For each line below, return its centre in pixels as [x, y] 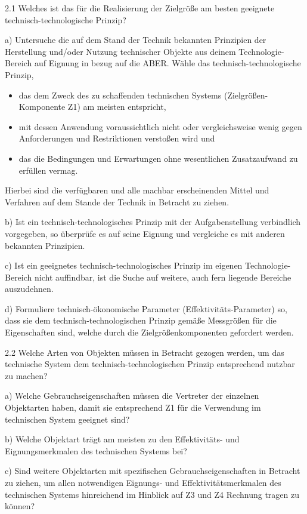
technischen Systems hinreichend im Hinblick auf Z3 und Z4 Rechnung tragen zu [152, 494]
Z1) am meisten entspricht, [117, 107]
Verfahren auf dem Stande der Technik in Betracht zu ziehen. [117, 201]
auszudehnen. [29, 289]
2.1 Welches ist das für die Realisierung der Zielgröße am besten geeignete [140, 8]
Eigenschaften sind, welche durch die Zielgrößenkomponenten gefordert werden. [149, 332]
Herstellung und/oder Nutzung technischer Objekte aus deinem [120, 51]
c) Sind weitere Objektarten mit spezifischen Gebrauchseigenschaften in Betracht [153, 471]
